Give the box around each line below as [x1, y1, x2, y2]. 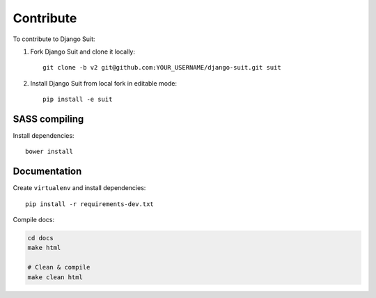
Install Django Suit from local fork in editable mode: [30, 79, 178, 87]
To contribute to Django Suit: [13, 35, 95, 43]
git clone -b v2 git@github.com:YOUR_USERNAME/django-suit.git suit [42, 63, 281, 72]
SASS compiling [13, 113, 84, 125]
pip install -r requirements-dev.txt [25, 200, 155, 208]
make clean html [27, 273, 84, 281]
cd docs [27, 234, 54, 242]
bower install [25, 148, 73, 156]
